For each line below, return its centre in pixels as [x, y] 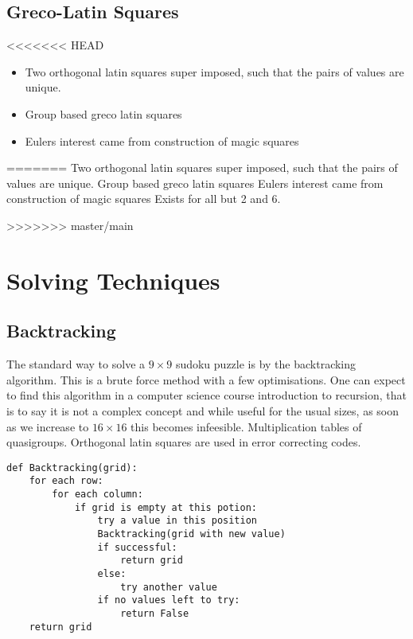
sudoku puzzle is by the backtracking [266, 364]
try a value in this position [177, 521]
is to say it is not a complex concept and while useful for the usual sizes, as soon [203, 410]
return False [155, 613]
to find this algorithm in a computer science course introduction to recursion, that [207, 395]
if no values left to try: [169, 600]
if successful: [137, 547]
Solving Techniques [113, 280]
